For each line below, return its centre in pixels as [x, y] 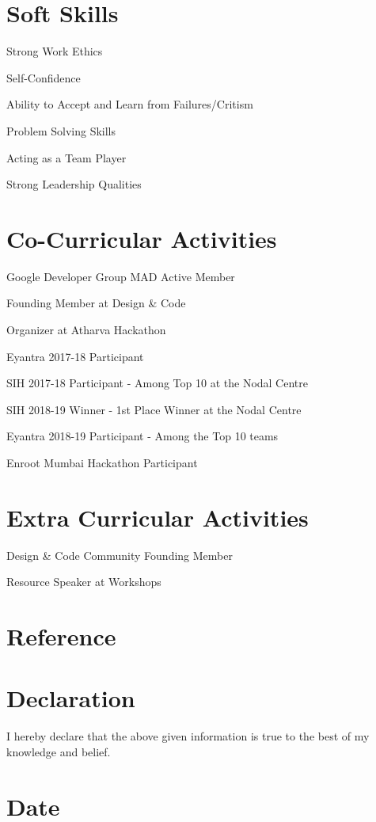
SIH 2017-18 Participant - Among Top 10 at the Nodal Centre [157, 383]
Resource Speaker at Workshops [84, 582]
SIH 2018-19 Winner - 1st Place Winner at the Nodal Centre [154, 409]
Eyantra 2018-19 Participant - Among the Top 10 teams [142, 436]
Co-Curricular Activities [142, 238]
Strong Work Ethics [55, 51]
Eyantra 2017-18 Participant [75, 356]
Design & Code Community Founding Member [120, 555]
